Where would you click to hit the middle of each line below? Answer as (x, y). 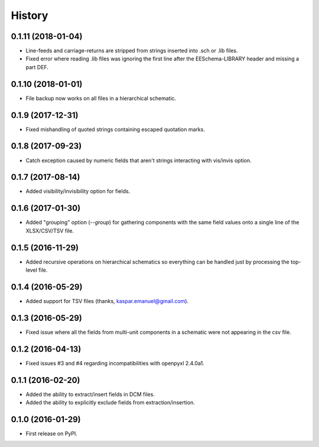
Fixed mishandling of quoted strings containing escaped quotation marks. (115, 129)
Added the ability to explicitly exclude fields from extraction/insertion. (110, 403)
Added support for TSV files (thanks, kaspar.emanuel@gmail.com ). (107, 301)
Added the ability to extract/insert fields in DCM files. (90, 394)
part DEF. (37, 67)
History (30, 15)
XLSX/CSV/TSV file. (50, 230)
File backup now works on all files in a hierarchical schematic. (101, 98)
